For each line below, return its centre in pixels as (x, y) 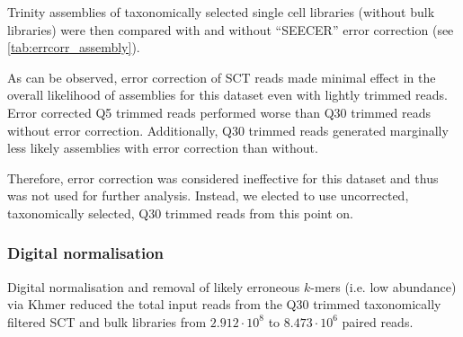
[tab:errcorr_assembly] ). (74, 47)
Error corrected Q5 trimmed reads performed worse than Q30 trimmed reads (219, 112)
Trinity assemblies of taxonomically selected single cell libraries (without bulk (221, 12)
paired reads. (378, 321)
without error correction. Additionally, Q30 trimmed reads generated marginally (228, 130)
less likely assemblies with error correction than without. (163, 148)
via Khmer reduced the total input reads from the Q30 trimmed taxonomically (224, 304)
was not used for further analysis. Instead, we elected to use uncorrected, (208, 195)
